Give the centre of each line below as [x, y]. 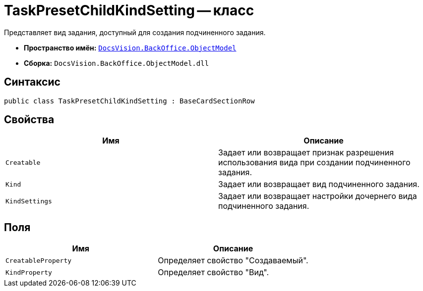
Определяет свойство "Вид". [213, 272]
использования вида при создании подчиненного [314, 163]
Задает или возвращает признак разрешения [306, 153]
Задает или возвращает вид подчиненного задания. [319, 184]
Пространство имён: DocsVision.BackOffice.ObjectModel [130, 48]
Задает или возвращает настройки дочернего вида [318, 196]
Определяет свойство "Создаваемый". [233, 261]
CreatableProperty [39, 260]
